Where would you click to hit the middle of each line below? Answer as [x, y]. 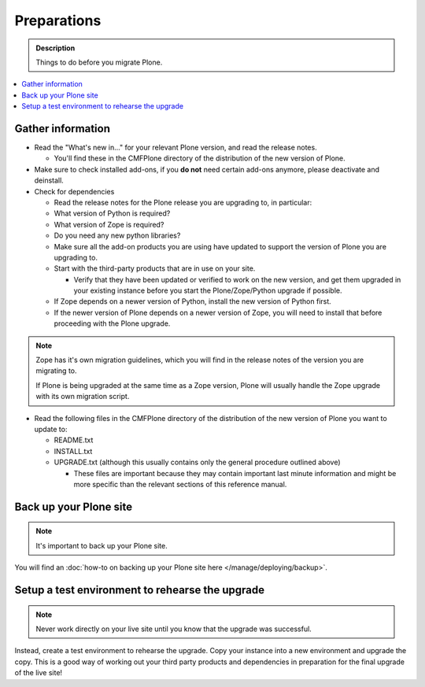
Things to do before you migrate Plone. [99, 62]
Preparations [58, 20]
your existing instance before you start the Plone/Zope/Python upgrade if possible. [208, 290]
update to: [51, 429]
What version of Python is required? [112, 213]
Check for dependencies [74, 191]
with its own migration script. [83, 397]
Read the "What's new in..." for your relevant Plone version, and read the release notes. [176, 148]
